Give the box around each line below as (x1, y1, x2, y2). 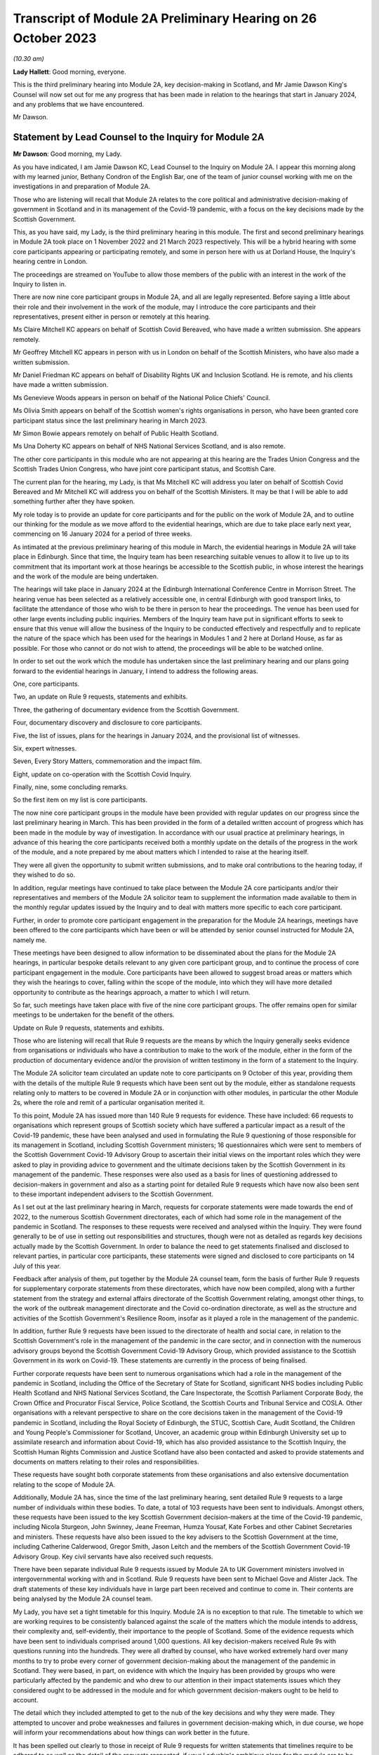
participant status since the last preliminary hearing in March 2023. (13, 416, 207, 425)
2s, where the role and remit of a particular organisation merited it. (13, 1099, 205, 1107)
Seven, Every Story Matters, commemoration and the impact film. (13, 757, 202, 765)
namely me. (13, 936, 47, 944)
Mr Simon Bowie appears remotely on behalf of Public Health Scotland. (13, 429, 219, 437)
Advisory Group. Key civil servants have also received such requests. (13, 1552, 213, 1561)
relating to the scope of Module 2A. (13, 1480, 116, 1488)
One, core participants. (13, 680, 80, 688)
